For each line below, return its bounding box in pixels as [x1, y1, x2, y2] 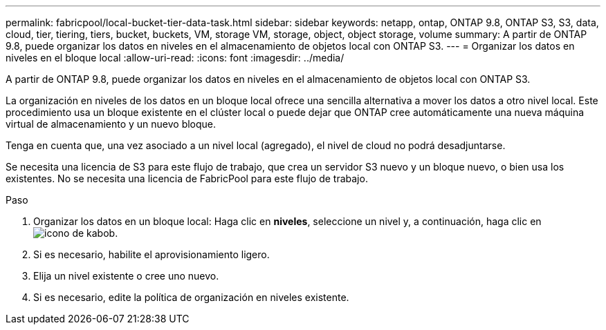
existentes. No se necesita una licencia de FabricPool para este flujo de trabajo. [6, 173, 368, 184]
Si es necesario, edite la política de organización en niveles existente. [33, 291, 349, 303]
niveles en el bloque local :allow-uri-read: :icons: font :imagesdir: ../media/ [6, 52, 345, 64]
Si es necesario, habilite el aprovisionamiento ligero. [33, 249, 270, 260]
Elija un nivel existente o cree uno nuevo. [33, 270, 219, 282]
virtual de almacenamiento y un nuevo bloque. [6, 118, 217, 130]
